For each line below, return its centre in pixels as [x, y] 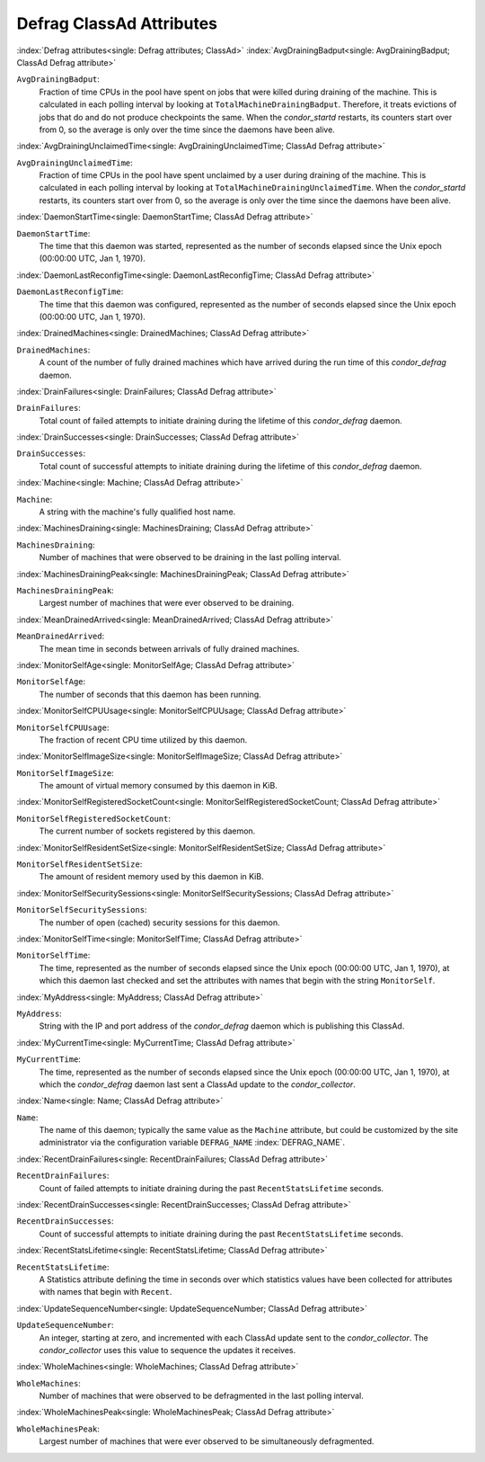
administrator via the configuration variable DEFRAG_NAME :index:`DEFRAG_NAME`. [192, 1143]
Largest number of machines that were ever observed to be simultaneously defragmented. [207, 1441]
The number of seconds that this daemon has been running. [150, 694]
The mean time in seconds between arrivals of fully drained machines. [169, 648]
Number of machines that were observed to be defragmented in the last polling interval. [201, 1396]
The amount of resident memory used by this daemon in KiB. [151, 877]
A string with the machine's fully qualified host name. [137, 512]
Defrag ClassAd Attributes [117, 23]
